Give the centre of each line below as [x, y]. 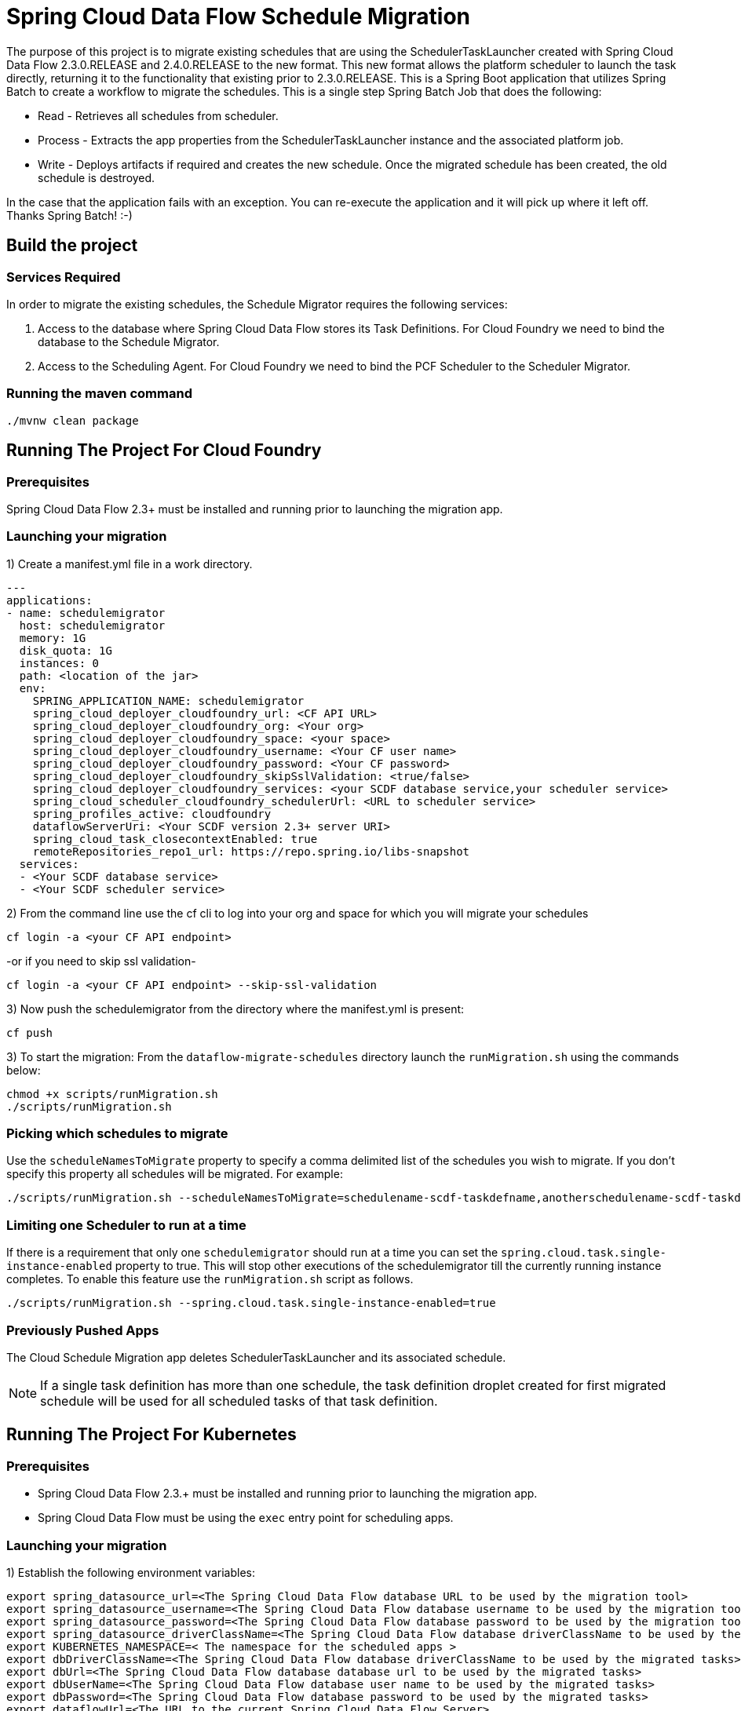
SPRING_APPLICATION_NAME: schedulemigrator [168, 700]
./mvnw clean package [73, 420]
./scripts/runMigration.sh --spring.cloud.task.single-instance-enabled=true [251, 1303]
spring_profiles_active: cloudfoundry [152, 814]
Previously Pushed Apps [83, 1330]
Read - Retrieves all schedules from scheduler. [158, 115]
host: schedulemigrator [92, 625]
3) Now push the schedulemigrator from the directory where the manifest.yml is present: [235, 1009]
